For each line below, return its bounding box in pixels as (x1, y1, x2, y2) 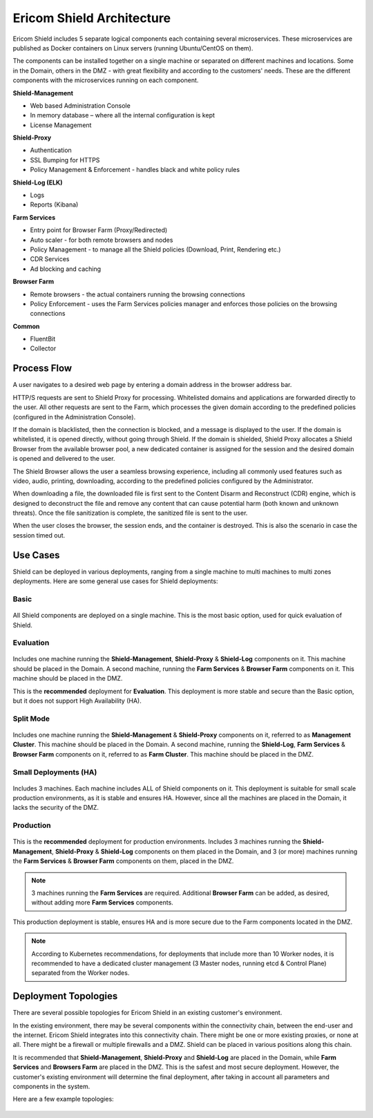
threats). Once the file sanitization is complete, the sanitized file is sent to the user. (12, 509, 248, 518)
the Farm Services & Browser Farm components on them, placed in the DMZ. (12, 857, 234, 865)
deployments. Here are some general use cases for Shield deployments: (12, 577, 218, 585)
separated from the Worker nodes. (31, 969, 130, 977)
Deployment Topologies (12, 990, 118, 1002)
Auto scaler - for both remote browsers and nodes (30, 236, 173, 244)
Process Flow (12, 363, 73, 375)
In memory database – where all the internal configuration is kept (30, 111, 216, 120)
